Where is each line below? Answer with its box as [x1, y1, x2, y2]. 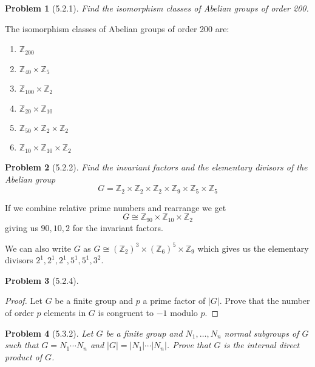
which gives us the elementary [197, 241, 309, 254]
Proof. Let [5, 294, 42, 307]
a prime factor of [143, 294, 206, 307]
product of [5, 350, 42, 363]
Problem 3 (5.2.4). [5, 274, 79, 286]
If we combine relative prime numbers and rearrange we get [5, 201, 226, 214]
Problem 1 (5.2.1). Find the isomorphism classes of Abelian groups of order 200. [5, 2, 309, 14]
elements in [44, 306, 86, 319]
